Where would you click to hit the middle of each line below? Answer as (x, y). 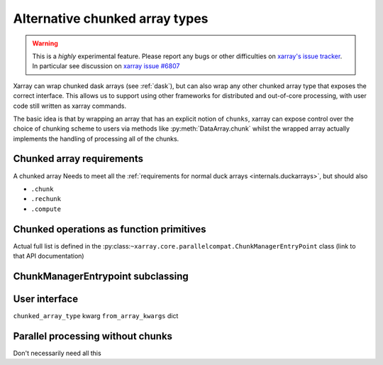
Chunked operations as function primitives (110, 229)
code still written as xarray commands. (70, 106)
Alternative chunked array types (111, 18)
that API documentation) (49, 256)
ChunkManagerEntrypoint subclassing (101, 276)
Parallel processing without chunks (93, 336)
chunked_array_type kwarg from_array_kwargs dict (96, 315)
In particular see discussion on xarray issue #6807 (106, 66)
